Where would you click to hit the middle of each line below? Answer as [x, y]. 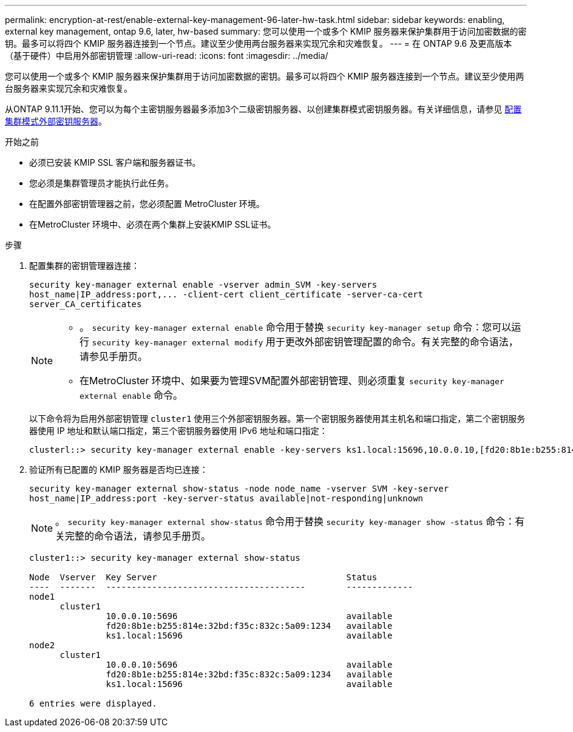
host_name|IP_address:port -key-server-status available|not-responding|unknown [226, 498]
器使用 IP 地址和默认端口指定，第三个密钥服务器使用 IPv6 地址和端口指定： [178, 431]
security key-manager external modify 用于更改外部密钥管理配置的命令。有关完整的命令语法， [305, 342]
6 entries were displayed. [93, 703]
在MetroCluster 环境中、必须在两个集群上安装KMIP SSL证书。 [153, 224]
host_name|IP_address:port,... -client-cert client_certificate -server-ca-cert [226, 294]
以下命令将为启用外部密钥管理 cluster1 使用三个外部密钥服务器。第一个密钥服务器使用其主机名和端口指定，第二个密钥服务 [277, 419]
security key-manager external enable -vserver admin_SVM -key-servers [203, 285]
